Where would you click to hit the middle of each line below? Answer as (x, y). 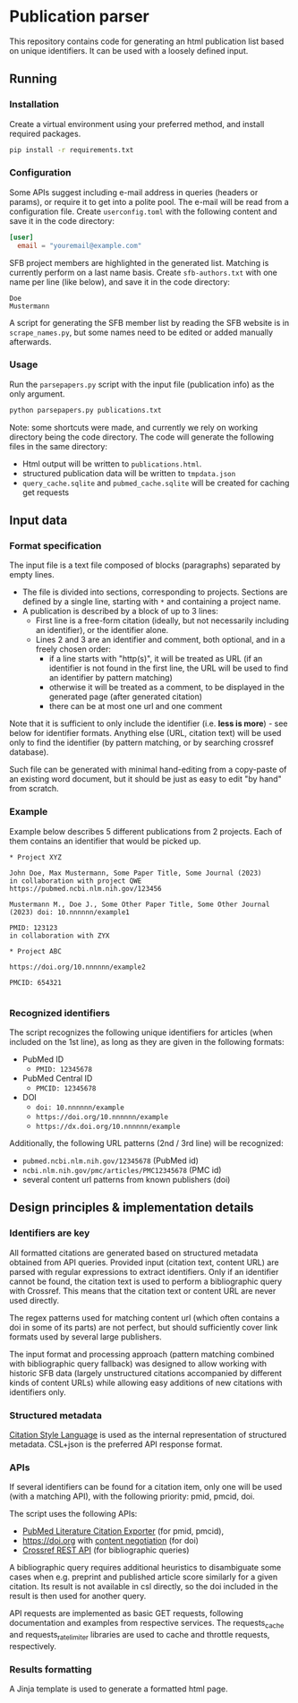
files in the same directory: (59, 446)
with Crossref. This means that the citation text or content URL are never (143, 1290)
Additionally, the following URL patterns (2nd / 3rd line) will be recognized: (146, 1143)
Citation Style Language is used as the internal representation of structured (148, 1434)
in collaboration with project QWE (76, 881)
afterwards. (30, 341)
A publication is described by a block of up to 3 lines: (120, 612)
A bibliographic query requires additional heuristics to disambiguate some (145, 1568)
